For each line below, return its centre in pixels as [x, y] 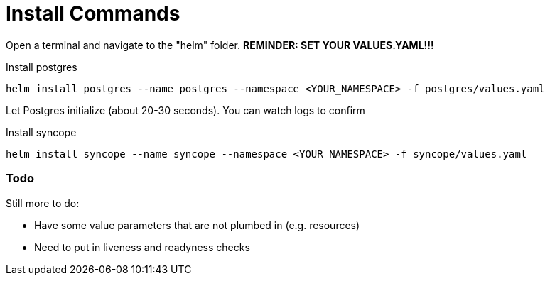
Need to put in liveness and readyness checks [142, 247]
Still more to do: [43, 203]
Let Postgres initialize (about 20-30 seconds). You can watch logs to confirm [185, 110]
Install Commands [93, 13]
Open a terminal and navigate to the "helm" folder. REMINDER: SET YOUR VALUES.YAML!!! [220, 45]
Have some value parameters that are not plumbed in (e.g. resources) [197, 225]
